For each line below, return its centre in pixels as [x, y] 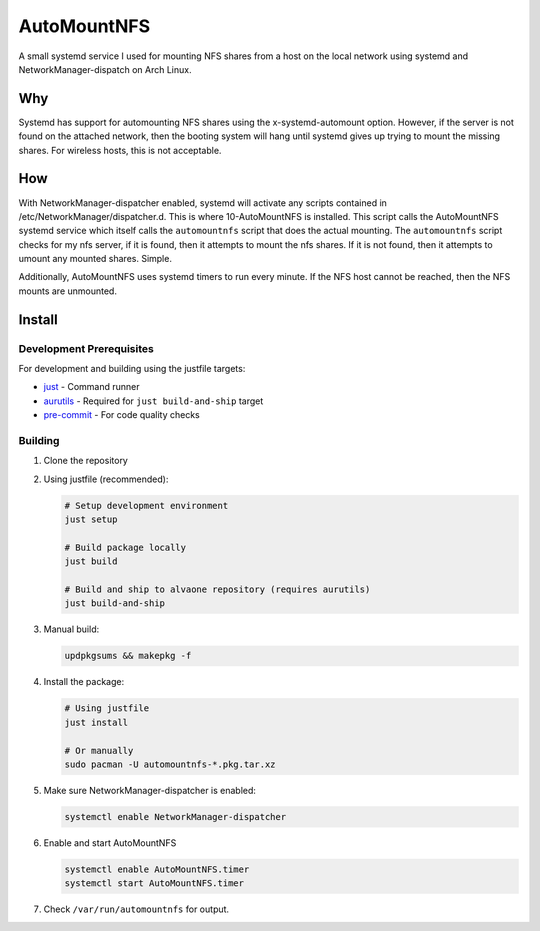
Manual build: [71, 629]
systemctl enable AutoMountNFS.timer [157, 869]
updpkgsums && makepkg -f [128, 656]
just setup [91, 519]
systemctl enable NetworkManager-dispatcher [175, 816]
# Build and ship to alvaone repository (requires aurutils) [217, 589]
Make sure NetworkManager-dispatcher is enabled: [150, 790]
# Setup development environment [146, 505]
